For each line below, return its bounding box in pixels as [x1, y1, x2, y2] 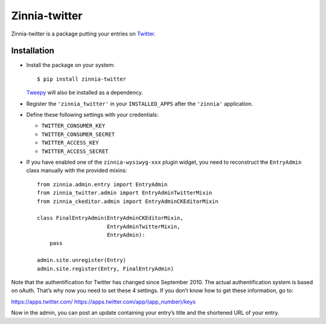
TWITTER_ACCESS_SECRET [41, 148, 109, 155]
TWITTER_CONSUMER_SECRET [41, 131, 115, 138]
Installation [11, 46, 54, 56]
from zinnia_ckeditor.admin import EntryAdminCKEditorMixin [37, 198, 219, 205]
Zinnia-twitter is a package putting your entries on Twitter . [11, 30, 156, 37]
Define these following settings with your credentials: [26, 111, 159, 119]
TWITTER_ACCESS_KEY [41, 139, 99, 146]
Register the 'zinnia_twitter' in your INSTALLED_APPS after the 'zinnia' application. [26, 100, 254, 107]
